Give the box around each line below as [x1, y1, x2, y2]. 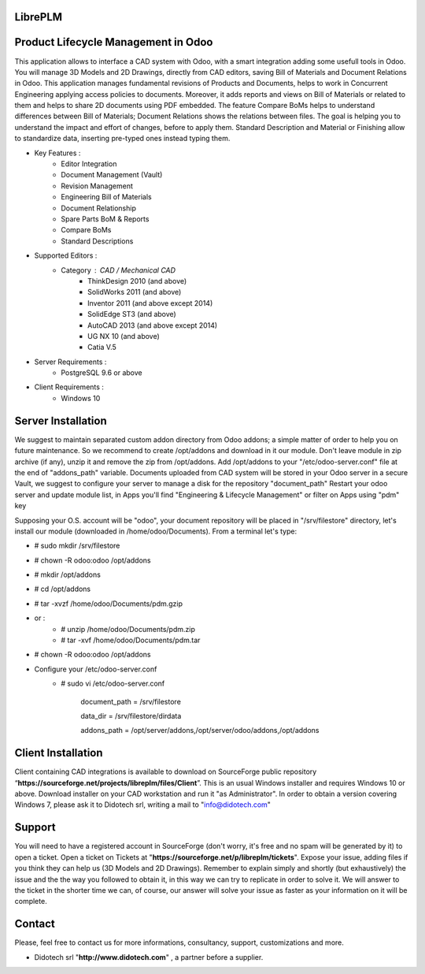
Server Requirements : [34, 357, 107, 366]
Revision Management [61, 181, 134, 191]
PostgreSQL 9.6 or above [61, 368, 142, 377]
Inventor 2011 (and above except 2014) [87, 298, 213, 307]
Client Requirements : [34, 382, 104, 392]
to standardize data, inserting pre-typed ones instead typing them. [14, 134, 231, 143]
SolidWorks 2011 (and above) [87, 288, 182, 297]
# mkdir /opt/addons [34, 570, 102, 579]
